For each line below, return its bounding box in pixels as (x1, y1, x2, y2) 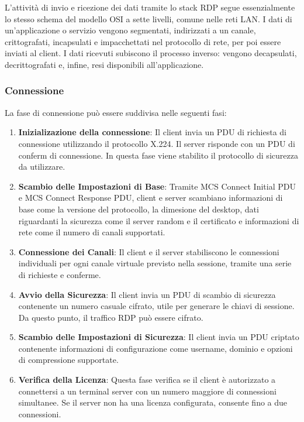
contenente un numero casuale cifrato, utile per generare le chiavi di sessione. (18, 300, 295, 312)
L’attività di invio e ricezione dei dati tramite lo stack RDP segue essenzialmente (5, 1, 295, 13)
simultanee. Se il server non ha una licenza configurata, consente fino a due (18, 396, 288, 409)
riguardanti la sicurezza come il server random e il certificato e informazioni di (18, 214, 299, 227)
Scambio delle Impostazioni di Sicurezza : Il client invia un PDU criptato (18, 331, 299, 343)
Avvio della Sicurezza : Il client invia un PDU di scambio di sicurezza (18, 288, 276, 300)
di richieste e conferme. (18, 268, 101, 280)
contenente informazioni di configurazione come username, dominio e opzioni (18, 342, 293, 354)
